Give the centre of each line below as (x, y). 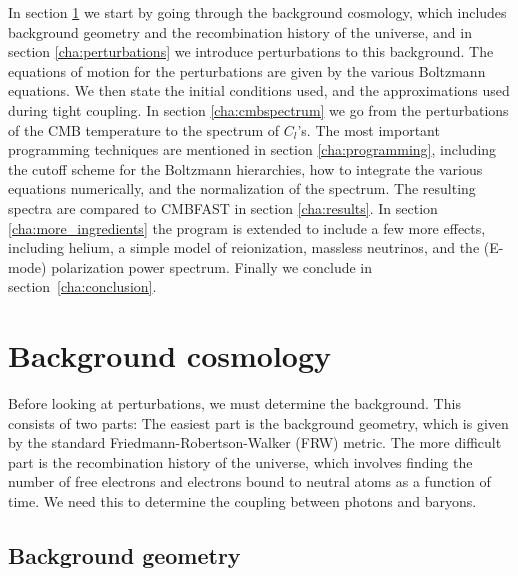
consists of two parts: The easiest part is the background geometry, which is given (258, 422)
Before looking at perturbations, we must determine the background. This (234, 403)
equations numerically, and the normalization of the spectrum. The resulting (242, 188)
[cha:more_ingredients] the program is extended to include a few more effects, (247, 227)
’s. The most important (368, 129)
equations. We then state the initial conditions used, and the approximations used (259, 90)
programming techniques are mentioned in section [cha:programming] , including (252, 149)
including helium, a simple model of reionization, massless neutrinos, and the (244, 247)
